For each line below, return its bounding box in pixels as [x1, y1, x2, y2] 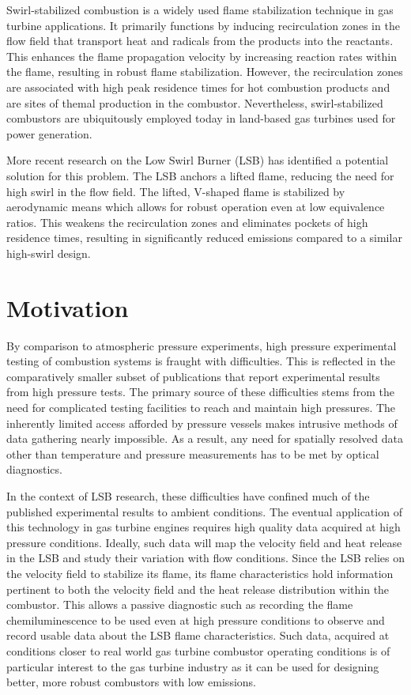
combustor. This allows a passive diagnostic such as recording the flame [6, 596, 353, 613]
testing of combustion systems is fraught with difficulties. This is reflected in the [6, 353, 395, 369]
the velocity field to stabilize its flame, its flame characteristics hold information [6, 565, 394, 581]
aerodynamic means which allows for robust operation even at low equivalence [6, 198, 385, 215]
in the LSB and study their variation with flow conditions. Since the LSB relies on [6, 550, 405, 566]
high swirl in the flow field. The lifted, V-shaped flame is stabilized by [6, 183, 345, 199]
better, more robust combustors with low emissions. [6, 674, 256, 690]
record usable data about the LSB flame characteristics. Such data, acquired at [6, 627, 390, 644]
